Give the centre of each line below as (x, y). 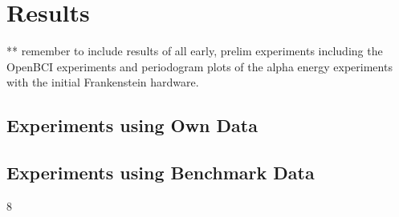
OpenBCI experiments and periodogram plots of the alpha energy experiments (199, 66)
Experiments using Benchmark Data (161, 173)
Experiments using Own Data (132, 125)
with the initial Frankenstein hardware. (103, 82)
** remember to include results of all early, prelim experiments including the (195, 51)
